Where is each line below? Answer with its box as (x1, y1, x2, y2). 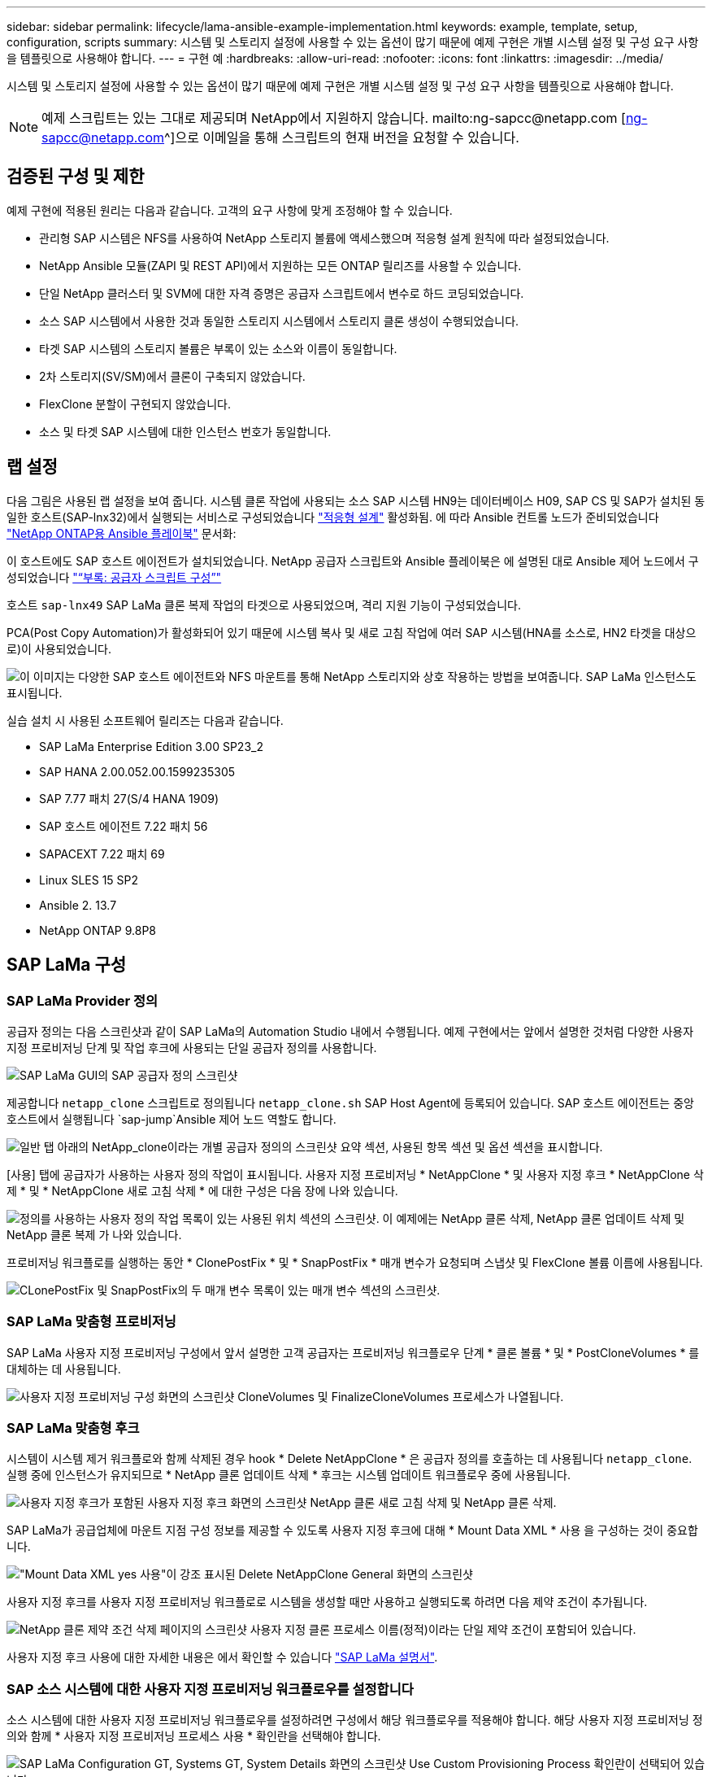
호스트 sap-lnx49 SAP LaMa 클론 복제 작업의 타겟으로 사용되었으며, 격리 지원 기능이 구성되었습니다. (7, 597, 521, 612)
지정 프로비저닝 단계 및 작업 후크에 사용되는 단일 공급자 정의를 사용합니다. (7, 1040, 377, 1054)
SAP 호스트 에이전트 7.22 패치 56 (39, 819, 208, 833)
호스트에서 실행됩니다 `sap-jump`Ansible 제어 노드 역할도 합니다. (7, 1111, 336, 1126)
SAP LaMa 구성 (7, 954, 127, 976)
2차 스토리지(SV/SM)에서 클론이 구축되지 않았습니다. (39, 369, 306, 383)
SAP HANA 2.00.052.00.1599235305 (39, 764, 236, 779)
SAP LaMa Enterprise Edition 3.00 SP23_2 (39, 739, 263, 753)
